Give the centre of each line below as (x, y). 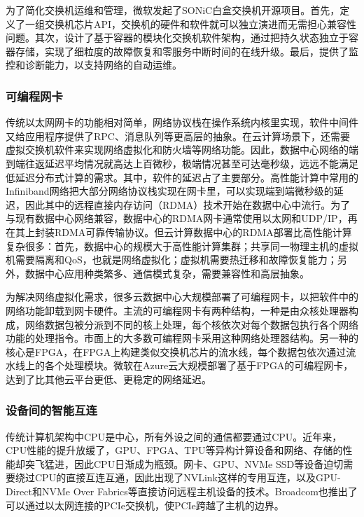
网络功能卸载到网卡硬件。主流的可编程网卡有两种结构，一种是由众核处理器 (177, 310)
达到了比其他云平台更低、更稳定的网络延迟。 (108, 379)
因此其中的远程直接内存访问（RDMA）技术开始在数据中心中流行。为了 (188, 204)
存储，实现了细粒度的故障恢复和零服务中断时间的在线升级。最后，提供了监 (187, 51)
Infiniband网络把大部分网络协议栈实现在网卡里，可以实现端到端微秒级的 (170, 191)
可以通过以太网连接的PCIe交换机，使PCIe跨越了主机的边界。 (145, 505)
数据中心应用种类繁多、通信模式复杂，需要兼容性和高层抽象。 (167, 273)
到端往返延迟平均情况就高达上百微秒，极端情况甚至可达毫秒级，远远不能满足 (182, 163)
